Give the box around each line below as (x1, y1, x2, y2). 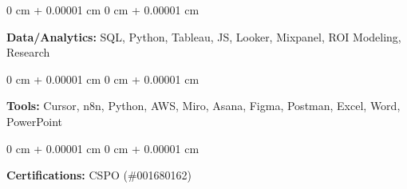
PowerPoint (6, 112, 63, 129)
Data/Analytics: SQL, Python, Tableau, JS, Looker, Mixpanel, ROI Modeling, (6, 28, 401, 45)
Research (6, 44, 50, 61)
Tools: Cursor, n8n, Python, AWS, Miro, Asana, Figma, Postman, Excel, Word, (6, 97, 401, 114)
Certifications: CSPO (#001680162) (6, 167, 192, 183)
